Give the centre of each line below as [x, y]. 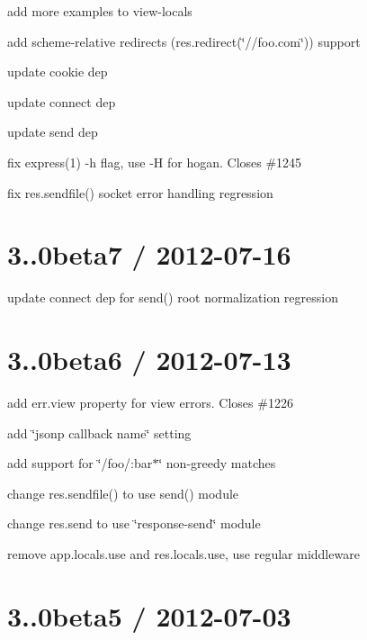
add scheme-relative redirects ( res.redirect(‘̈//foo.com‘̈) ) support [184, 41]
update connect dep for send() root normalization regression [173, 297]
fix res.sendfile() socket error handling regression [140, 192]
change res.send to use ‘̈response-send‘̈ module [134, 523]
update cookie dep [58, 72]
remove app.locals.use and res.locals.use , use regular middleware [183, 553]
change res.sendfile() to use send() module [123, 493]
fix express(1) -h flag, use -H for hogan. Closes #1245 [155, 162]
